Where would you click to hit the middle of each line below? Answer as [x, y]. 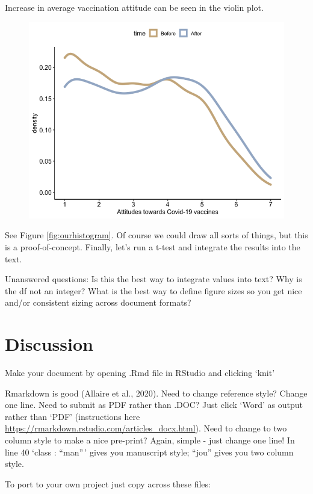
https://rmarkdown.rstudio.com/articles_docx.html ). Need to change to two [146, 428]
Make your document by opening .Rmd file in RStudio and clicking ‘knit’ [140, 373]
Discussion [49, 344]
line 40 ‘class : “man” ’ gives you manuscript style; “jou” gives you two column [149, 452]
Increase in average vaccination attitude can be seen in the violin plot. [134, 7]
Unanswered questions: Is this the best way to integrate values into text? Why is [153, 279]
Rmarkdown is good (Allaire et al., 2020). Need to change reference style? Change [156, 393]
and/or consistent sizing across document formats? [98, 302]
